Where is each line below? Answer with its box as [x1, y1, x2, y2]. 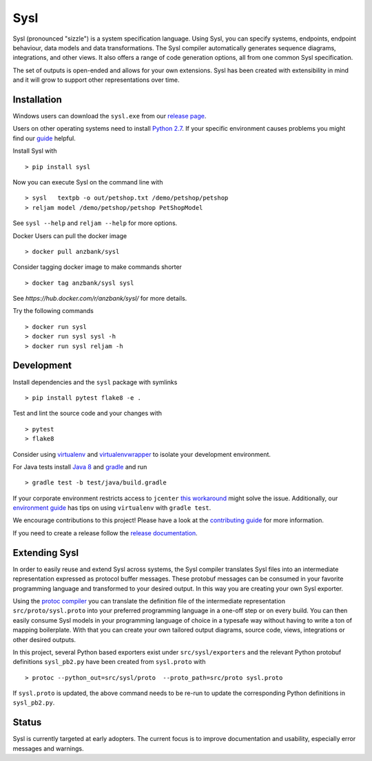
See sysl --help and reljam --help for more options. [12, 219, 178, 227]
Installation [12, 94, 62, 105]
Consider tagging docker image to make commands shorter [12, 263, 183, 271]
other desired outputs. [12, 635, 76, 643]
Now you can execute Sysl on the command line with [12, 178, 163, 186]
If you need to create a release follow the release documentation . [12, 528, 198, 537]
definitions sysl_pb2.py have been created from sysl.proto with [12, 658, 206, 666]
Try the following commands [12, 307, 94, 315]
